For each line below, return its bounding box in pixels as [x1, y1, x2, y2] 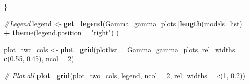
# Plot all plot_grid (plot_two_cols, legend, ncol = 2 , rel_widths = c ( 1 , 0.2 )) [4, 70, 245, 80]
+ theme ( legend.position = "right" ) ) [4, 28, 119, 38]
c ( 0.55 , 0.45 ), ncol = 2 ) [4, 54, 74, 64]
